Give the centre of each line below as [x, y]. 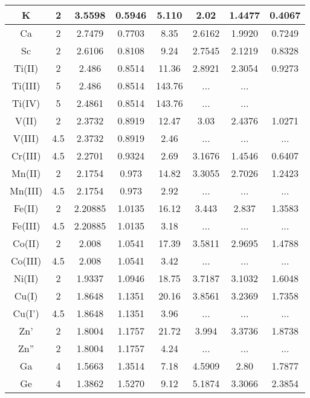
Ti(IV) [26, 103]
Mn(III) [26, 191]
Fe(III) [26, 226]
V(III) [26, 138]
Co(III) [26, 261]
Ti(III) [26, 85]
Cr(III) [26, 156]
